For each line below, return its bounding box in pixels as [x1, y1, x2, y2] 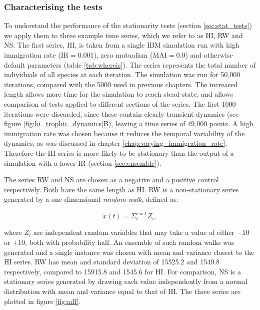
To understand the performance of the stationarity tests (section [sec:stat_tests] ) [4, 20, 252, 31]
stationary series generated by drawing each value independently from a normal [4, 276, 247, 286]
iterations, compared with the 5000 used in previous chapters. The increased [4, 79, 238, 89]
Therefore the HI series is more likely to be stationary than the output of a [4, 147, 234, 158]
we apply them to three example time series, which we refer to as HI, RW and [4, 30, 243, 40]
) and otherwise [185, 50, 233, 60]
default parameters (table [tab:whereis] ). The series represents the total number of [4, 59, 256, 70]
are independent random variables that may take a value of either [33, 227, 234, 237]
